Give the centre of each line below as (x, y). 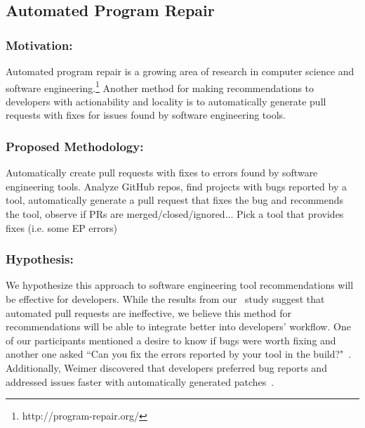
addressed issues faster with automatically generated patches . (140, 381)
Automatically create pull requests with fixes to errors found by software (162, 173)
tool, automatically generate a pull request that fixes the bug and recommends (175, 200)
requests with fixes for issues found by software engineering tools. (146, 115)
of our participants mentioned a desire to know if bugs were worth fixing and (171, 340)
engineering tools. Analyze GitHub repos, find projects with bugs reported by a (176, 186)
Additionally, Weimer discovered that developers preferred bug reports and (166, 368)
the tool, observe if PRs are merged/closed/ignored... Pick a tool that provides (175, 214)
